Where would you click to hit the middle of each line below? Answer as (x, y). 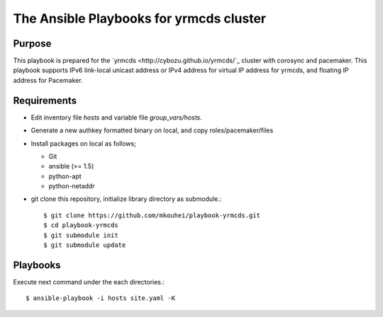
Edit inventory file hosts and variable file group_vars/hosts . (116, 117)
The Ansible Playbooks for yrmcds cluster (140, 18)
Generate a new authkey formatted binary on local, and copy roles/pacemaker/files (152, 130)
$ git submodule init (81, 235)
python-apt (65, 176)
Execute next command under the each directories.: (89, 282)
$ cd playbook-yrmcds (81, 225)
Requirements (45, 100)
